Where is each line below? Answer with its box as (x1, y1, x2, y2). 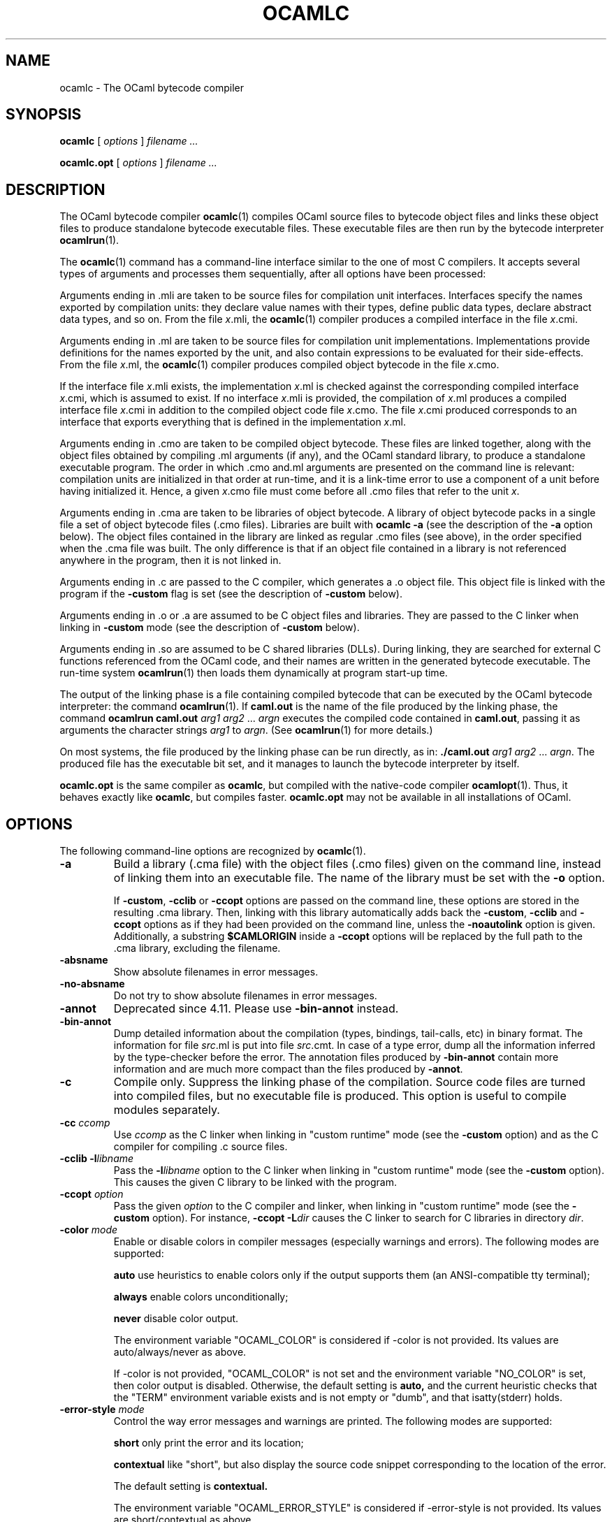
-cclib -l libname (59, 1152, 134, 1165)
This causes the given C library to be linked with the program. (113, 1176, 397, 1189)
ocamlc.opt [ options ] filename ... (59, 157, 217, 169)
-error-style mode (59, 1403, 145, 1416)
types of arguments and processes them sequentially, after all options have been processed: (59, 268, 486, 280)
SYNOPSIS (6, 106, 82, 124)
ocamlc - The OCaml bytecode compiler (59, 81, 245, 94)
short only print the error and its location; (113, 1437, 304, 1449)
